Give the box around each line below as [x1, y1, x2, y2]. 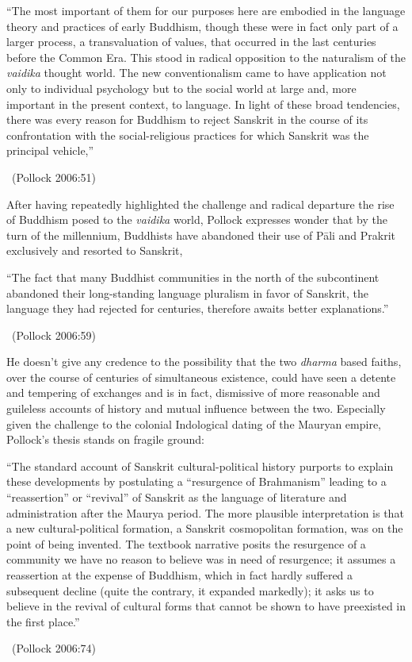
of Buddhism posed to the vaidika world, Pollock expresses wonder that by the [6, 211, 387, 228]
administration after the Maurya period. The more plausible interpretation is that [6, 504, 404, 521]
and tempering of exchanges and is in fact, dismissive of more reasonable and [6, 384, 380, 401]
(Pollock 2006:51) [11, 168, 96, 185]
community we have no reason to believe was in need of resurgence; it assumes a [6, 551, 396, 568]
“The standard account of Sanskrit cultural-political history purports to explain [6, 457, 394, 474]
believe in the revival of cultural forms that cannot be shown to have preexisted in [6, 598, 406, 614]
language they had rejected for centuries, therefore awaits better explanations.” [6, 300, 389, 317]
